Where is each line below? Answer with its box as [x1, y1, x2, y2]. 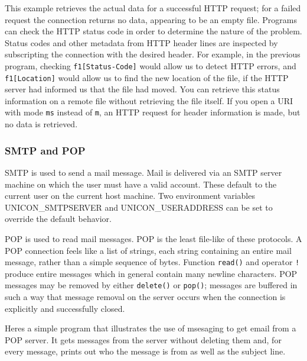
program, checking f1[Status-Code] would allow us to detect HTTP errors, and [5, 59, 296, 72]
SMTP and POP [5, 143, 86, 157]
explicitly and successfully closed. [5, 302, 125, 314]
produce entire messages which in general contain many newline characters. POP [5, 267, 298, 279]
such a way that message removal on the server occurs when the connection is [5, 291, 286, 302]
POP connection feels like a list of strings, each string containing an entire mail [5, 244, 292, 256]
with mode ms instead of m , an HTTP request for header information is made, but [5, 106, 301, 118]
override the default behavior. [5, 212, 112, 225]
